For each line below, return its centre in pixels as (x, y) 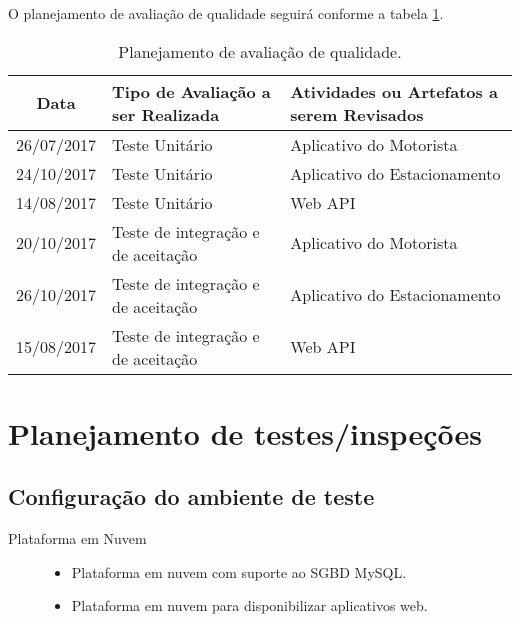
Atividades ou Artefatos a (394, 91)
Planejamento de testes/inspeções (245, 432)
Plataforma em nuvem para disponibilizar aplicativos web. (249, 605)
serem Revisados (357, 114)
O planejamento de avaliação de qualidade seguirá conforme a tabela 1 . (226, 13)
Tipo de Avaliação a (191, 91)
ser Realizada (166, 114)
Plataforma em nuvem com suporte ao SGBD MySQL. (239, 571)
